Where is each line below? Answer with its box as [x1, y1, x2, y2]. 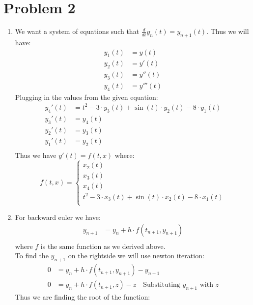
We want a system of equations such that [15, 26, 140, 36]
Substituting [143, 281, 180, 289]
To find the [15, 250, 49, 261]
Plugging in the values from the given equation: [15, 91, 158, 102]
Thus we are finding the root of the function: [15, 291, 150, 302]
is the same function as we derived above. [40, 241, 166, 251]
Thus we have [15, 150, 56, 160]
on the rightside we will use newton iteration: [68, 250, 204, 261]
